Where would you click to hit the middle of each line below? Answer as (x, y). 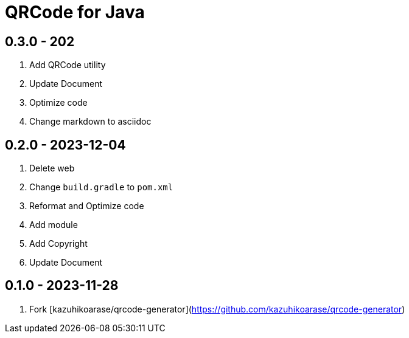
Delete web (52, 168)
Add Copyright (58, 244)
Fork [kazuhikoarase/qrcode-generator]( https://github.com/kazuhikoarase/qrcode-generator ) (217, 309)
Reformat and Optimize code (87, 206)
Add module (54, 225)
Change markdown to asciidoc (90, 122)
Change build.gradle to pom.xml (101, 187)
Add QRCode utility (68, 65)
